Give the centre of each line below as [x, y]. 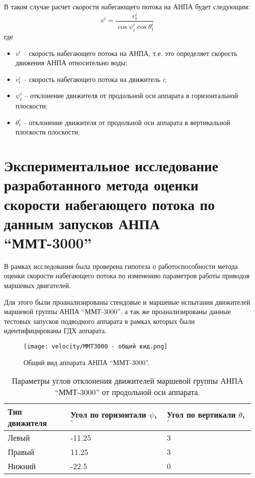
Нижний [22, 466]
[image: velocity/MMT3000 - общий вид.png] [96, 346]
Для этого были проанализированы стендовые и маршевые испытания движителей [127, 302]
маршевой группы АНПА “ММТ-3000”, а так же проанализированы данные [117, 311]
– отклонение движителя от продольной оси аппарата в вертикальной [127, 122]
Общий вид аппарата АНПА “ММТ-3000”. [87, 362]
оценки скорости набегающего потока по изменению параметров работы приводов [127, 276]
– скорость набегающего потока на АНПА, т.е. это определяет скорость [130, 53]
